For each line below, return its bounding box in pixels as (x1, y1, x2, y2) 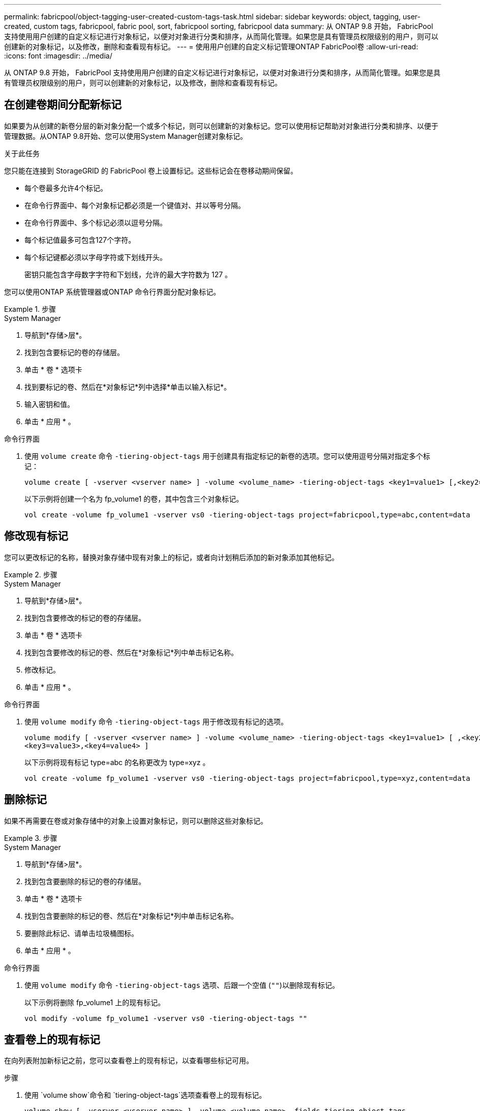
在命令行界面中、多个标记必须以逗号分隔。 (24, 218, 167, 227)
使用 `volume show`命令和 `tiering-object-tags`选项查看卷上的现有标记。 (24, 1091, 266, 1100)
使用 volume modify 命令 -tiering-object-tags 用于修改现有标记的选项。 (24, 717, 288, 726)
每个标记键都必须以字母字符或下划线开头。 (24, 252, 167, 261)
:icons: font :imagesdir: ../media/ (4, 51, 112, 60)
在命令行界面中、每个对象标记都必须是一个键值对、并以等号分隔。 (24, 200, 245, 210)
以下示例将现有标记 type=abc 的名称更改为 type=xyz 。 (24, 757, 210, 767)
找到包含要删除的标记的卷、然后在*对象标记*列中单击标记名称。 (24, 911, 238, 920)
